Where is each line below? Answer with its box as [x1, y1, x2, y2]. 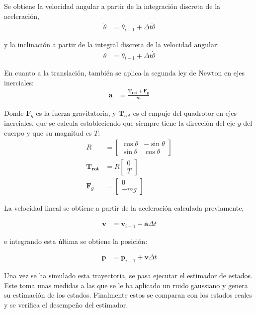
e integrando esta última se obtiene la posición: [4, 235, 148, 246]
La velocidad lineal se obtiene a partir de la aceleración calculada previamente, [4, 202, 244, 213]
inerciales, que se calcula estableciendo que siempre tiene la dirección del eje [4, 118, 236, 128]
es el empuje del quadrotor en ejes [133, 107, 237, 118]
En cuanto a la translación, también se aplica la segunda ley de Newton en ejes [4, 68, 245, 78]
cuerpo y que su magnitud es [4, 127, 92, 138]
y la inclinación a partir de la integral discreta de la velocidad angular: [4, 39, 219, 49]
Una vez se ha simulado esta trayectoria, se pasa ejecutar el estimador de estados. [4, 270, 253, 281]
